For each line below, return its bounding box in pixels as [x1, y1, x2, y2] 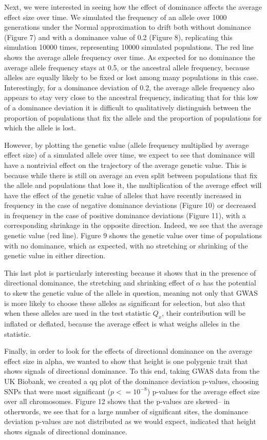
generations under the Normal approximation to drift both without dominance [4, 22, 251, 32]
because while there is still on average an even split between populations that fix [4, 169, 258, 180]
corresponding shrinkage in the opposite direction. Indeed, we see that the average [4, 220, 263, 231]
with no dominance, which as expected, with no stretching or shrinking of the [4, 240, 248, 251]
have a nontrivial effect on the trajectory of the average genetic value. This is [4, 159, 247, 170]
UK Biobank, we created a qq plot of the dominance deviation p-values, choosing [4, 375, 259, 386]
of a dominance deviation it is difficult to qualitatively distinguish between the [4, 102, 251, 112]
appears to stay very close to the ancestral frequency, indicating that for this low [4, 92, 258, 103]
